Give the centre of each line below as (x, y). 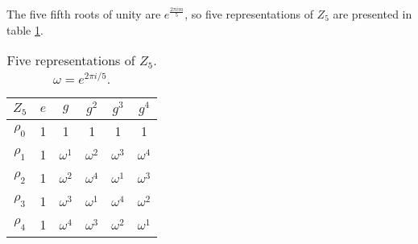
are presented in (372, 14)
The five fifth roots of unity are (84, 14)
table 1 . (25, 29)
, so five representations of (249, 14)
